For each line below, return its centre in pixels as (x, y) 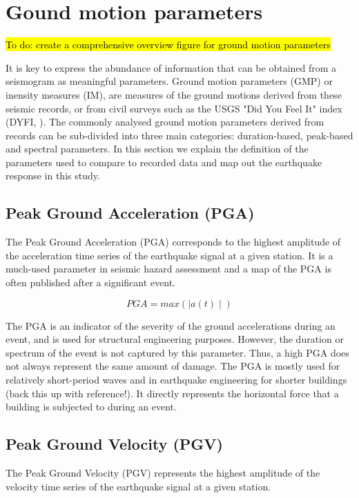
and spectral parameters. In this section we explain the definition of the (157, 149)
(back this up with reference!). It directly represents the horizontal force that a (172, 393)
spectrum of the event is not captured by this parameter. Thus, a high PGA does (177, 352)
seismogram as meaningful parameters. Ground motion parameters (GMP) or (169, 81)
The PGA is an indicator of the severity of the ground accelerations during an (171, 325)
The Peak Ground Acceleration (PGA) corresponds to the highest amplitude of (173, 242)
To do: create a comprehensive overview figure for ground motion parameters (168, 44)
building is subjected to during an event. (91, 407)
